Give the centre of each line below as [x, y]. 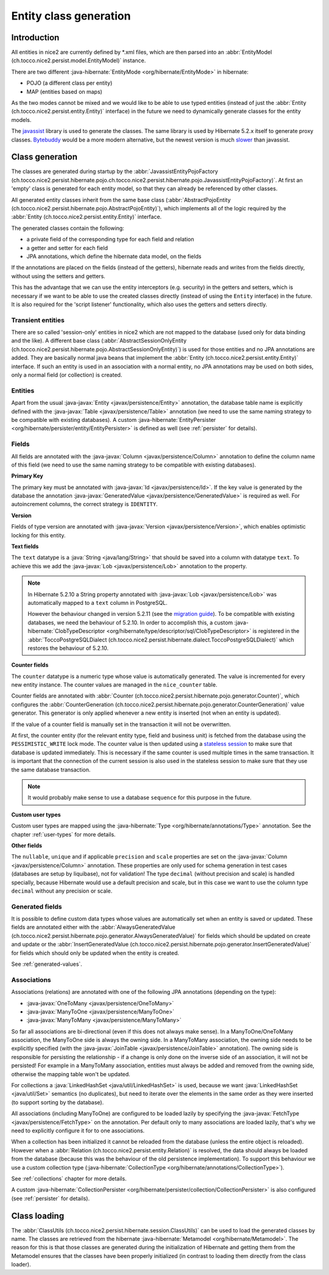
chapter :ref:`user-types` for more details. [63, 834]
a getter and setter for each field [67, 248]
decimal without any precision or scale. [62, 891]
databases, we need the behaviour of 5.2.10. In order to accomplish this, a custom [130, 623]
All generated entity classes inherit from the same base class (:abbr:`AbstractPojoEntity [121, 200]
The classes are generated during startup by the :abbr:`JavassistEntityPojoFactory [115, 171]
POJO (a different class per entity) [69, 83]
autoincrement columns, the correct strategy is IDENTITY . [84, 504]
